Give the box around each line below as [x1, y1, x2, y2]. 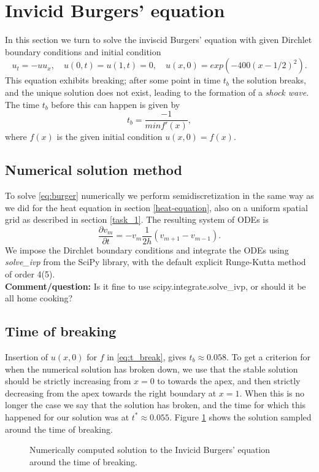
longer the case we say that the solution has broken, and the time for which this [5, 398, 306, 411]
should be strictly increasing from [5, 374, 131, 387]
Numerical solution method [5, 160, 182, 179]
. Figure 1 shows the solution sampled [169, 410, 312, 423]
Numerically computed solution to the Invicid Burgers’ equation [29, 443, 271, 456]
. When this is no [239, 386, 305, 399]
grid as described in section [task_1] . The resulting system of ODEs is [5, 213, 269, 226]
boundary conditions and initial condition [5, 45, 161, 58]
